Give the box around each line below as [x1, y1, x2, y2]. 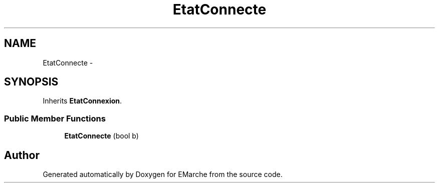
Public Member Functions [4, 113, 106, 123]
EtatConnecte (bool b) [64, 131, 139, 140]
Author [4, 148, 40, 161]
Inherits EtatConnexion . [43, 96, 122, 105]
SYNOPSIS [4, 75, 59, 88]
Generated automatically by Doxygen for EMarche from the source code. [43, 170, 283, 179]
